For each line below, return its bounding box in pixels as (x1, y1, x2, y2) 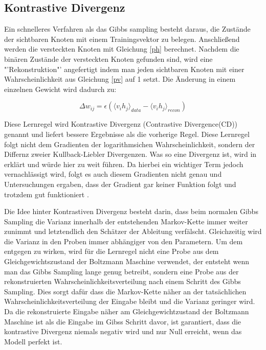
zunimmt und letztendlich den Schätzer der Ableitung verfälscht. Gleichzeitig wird (4, 226, 262, 237)
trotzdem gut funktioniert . (4, 189, 89, 199)
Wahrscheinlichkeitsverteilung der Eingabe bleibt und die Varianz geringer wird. (4, 296, 255, 307)
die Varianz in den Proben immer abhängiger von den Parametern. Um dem (4, 236, 243, 246)
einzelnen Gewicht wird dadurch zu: (4, 83, 117, 94)
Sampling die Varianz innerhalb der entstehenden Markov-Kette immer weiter (4, 216, 248, 226)
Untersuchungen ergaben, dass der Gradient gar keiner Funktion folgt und (4, 178, 236, 189)
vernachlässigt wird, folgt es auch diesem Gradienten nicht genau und (4, 169, 222, 179)
